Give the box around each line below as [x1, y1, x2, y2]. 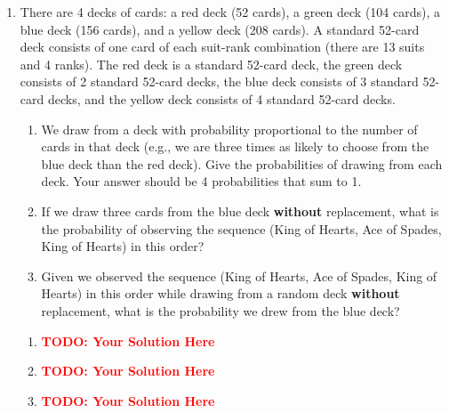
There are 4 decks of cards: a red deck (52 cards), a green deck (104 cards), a [20, 3, 441, 20]
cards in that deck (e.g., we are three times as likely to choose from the [41, 137, 429, 156]
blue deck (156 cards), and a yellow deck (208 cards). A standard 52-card [20, 20, 420, 38]
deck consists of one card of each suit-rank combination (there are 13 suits [20, 37, 425, 56]
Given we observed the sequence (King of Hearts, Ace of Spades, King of [41, 266, 437, 285]
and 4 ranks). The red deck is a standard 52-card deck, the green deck [20, 54, 403, 73]
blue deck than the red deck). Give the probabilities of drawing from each [41, 154, 443, 173]
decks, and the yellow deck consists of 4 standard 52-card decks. [47, 89, 396, 108]
